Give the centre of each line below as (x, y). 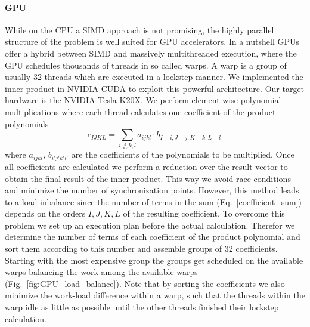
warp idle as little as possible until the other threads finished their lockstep (142, 307)
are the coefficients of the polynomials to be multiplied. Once (183, 154)
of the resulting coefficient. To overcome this (204, 213)
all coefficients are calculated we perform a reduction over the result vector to (146, 166)
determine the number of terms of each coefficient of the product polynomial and (153, 237)
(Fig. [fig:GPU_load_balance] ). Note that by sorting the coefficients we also (145, 283)
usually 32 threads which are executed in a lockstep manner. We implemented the (154, 77)
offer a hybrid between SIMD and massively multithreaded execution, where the (151, 53)
